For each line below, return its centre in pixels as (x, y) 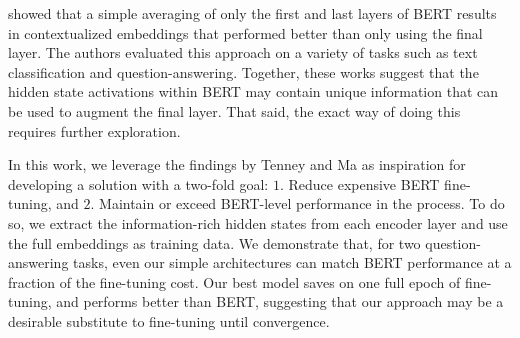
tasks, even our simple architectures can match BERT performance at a (292, 262)
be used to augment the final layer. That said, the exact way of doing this (234, 110)
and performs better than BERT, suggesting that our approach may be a (280, 301)
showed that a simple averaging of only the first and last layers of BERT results (252, 13)
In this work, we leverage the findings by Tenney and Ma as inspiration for (237, 164)
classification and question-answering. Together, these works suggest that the (243, 71)
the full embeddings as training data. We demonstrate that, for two (214, 242)
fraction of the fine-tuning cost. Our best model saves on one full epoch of (234, 281)
